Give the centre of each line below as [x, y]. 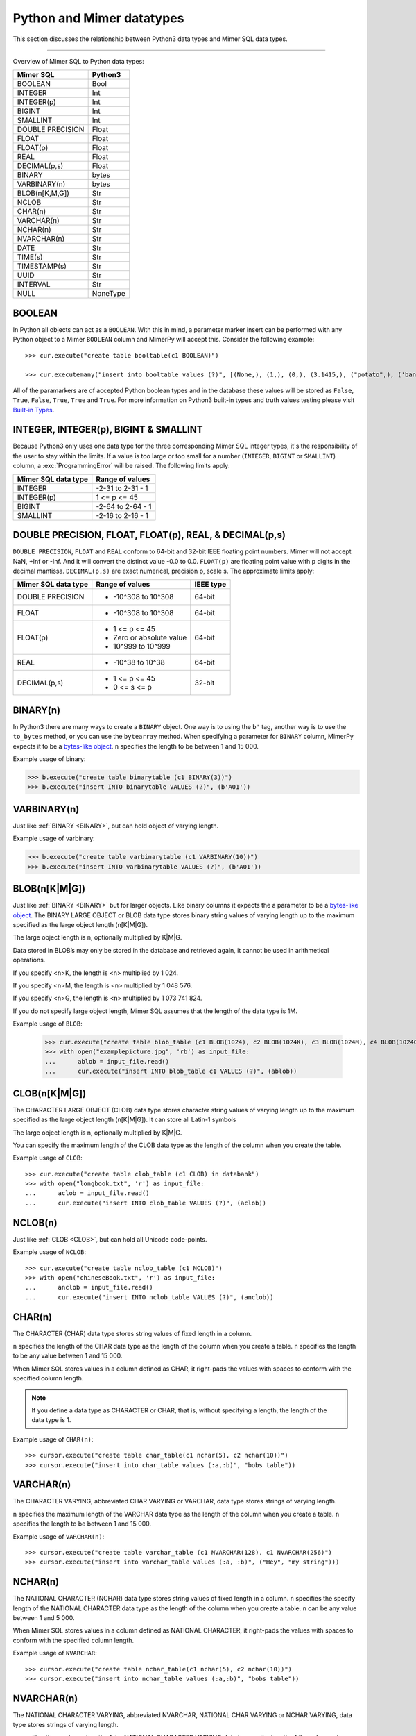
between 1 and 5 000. [44, 1618]
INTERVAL [34, 285]
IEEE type [210, 585]
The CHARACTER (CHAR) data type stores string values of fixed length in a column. [132, 1333]
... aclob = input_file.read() [87, 1193]
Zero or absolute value [150, 637]
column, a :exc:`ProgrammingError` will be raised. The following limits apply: [121, 466]
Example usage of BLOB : [47, 1024]
